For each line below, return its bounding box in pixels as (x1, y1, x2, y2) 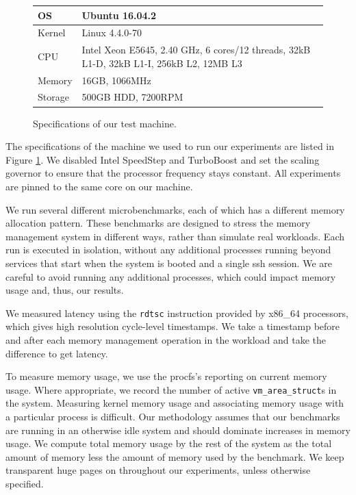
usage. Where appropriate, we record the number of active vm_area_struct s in (5, 382, 337, 396)
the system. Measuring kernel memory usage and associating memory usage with (5, 396, 344, 410)
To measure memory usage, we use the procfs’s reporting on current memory (5, 369, 327, 383)
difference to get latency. (5, 346, 108, 360)
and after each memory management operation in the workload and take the (5, 332, 326, 346)
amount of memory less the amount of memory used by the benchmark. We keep (5, 449, 344, 464)
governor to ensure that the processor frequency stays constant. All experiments (5, 166, 341, 180)
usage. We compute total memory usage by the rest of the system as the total (5, 436, 332, 450)
